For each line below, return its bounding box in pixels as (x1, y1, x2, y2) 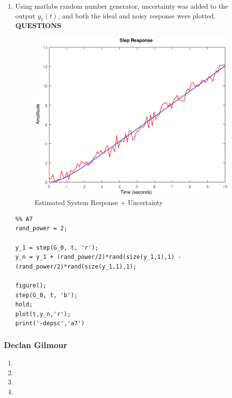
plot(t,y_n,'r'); (15, 310, 71, 318)
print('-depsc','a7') (15, 320, 85, 327)
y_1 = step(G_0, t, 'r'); (15, 244, 99, 251)
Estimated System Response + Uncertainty (34, 197, 163, 207)
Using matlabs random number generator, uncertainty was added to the (15, 1, 228, 11)
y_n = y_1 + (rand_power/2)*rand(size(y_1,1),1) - (15, 254, 182, 261)
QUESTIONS (15, 20, 61, 31)
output (15, 10, 36, 20)
